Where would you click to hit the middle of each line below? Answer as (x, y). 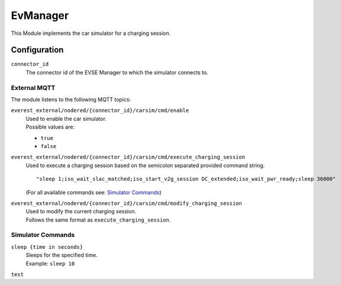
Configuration (37, 50)
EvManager (40, 15)
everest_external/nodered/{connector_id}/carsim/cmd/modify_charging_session (126, 203)
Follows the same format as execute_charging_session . (98, 220)
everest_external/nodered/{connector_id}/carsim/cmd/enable (100, 111)
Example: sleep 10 (50, 263)
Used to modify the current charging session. (81, 212)
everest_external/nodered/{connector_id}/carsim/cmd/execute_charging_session (128, 157)
